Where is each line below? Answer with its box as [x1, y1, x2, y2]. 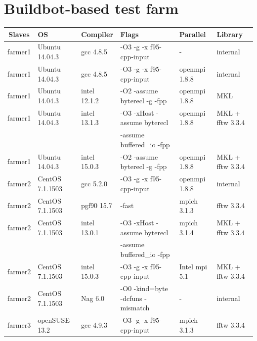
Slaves [8, 29, 30, 39]
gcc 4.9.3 [81, 320, 107, 330]
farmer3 [7, 320, 31, 330]
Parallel [179, 29, 206, 39]
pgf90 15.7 [81, 200, 112, 211]
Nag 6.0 [81, 293, 105, 303]
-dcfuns [120, 293, 142, 303]
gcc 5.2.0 [81, 178, 107, 188]
